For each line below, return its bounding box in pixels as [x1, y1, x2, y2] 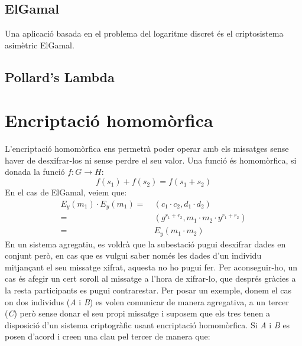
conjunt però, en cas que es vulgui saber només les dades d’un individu [5, 249, 262, 262]
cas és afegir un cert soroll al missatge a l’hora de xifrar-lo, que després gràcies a [5, 272, 296, 285]
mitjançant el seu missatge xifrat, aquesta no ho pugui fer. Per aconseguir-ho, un [5, 260, 298, 273]
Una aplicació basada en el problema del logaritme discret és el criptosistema [5, 27, 284, 40]
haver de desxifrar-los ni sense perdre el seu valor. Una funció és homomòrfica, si [5, 154, 297, 166]
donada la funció [5, 165, 65, 178]
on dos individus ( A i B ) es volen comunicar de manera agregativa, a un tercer [5, 295, 289, 308]
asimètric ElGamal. [5, 38, 74, 51]
